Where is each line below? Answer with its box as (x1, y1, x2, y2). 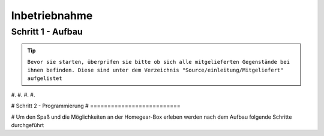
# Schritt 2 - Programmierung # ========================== (11, 102, 181, 110)
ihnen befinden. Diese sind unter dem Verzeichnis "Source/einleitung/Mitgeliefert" (27, 66, 284, 73)
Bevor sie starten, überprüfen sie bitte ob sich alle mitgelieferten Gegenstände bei (27, 58, 290, 65)
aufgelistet (27, 75, 62, 82)
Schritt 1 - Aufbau (11, 26, 83, 37)
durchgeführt (11, 121, 44, 128)
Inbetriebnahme (11, 9, 93, 22)
